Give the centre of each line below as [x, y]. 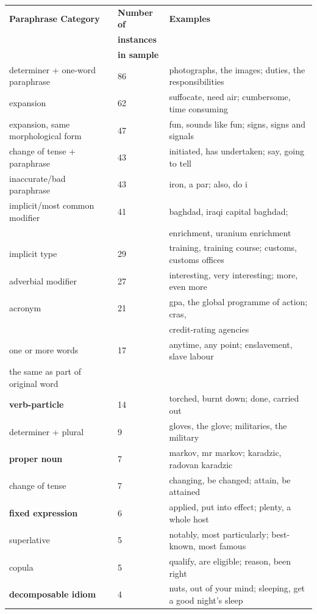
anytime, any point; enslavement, [231, 344]
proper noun [36, 459]
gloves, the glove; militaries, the [228, 425]
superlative [30, 540]
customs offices [197, 259]
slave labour [191, 356]
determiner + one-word [53, 69]
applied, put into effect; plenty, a [230, 507]
